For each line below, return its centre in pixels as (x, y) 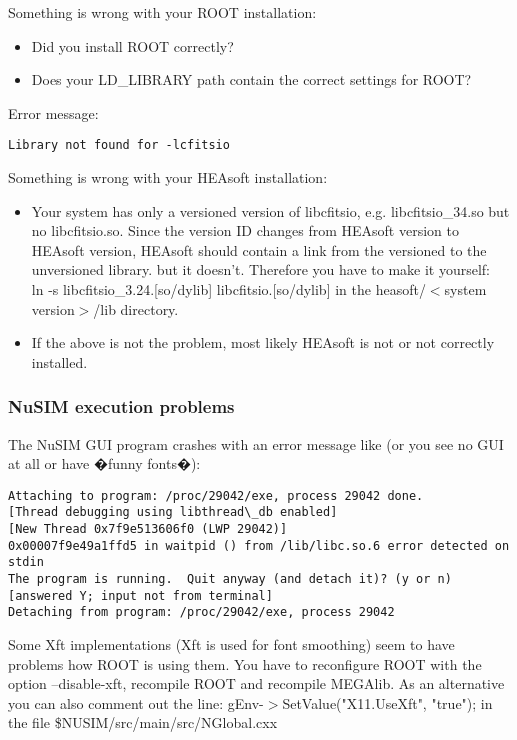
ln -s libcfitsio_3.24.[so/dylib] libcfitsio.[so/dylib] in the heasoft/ (228, 289)
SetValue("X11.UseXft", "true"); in (387, 702)
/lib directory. (136, 308)
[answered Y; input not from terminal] (140, 595)
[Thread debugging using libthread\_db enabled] (173, 512)
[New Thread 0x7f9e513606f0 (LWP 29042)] (148, 529)
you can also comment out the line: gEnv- (136, 702)
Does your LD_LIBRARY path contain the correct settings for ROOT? (251, 79)
